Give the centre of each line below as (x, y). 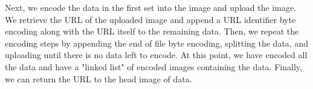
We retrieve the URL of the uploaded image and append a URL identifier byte (150, 19)
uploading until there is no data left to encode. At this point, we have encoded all (156, 55)
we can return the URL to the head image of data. (98, 78)
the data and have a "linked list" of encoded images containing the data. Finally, (153, 66)
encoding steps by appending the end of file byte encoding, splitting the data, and (156, 43)
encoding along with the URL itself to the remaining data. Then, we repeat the (152, 31)
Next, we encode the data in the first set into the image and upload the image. (150, 7)
